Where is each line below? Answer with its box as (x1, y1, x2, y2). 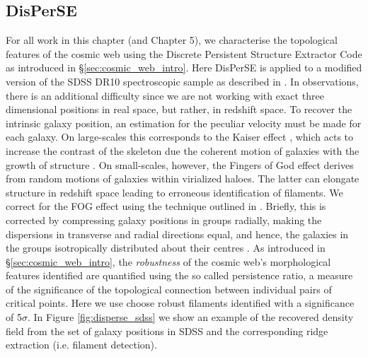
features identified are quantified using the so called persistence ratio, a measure (6, 268, 353, 283)
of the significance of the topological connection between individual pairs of (6, 281, 332, 296)
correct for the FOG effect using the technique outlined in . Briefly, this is (6, 199, 326, 213)
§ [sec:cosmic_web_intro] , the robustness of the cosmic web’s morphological (6, 254, 331, 269)
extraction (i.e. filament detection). (6, 337, 157, 352)
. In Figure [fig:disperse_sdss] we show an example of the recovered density (27, 310, 354, 324)
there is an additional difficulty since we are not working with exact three (6, 88, 324, 103)
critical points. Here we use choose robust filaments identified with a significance (6, 295, 355, 310)
